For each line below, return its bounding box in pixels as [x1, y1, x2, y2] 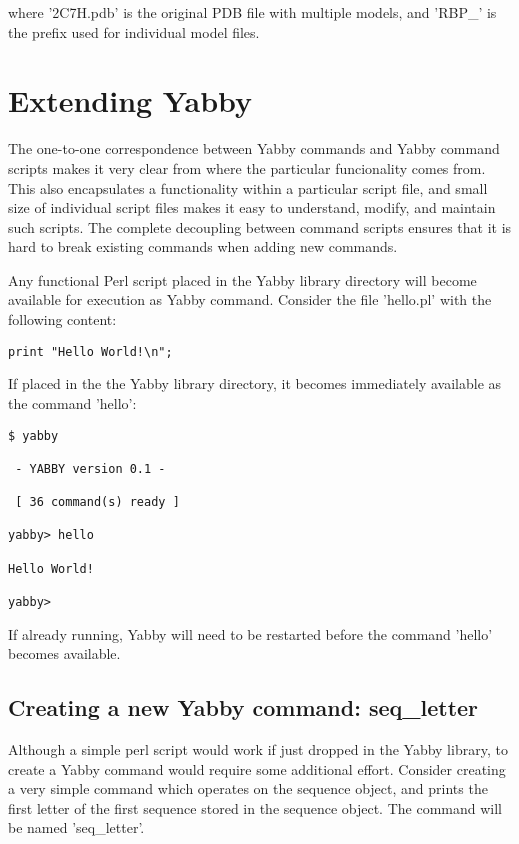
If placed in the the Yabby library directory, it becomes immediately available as [8, 373, 502, 394]
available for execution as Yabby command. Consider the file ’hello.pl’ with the [8, 289, 492, 310]
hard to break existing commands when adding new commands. [8, 236, 398, 257]
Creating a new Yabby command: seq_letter [8, 692, 479, 723]
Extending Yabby [8, 80, 253, 121]
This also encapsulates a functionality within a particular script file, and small [8, 177, 488, 198]
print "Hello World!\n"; [8, 344, 173, 359]
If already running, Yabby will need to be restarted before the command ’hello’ [8, 623, 493, 644]
